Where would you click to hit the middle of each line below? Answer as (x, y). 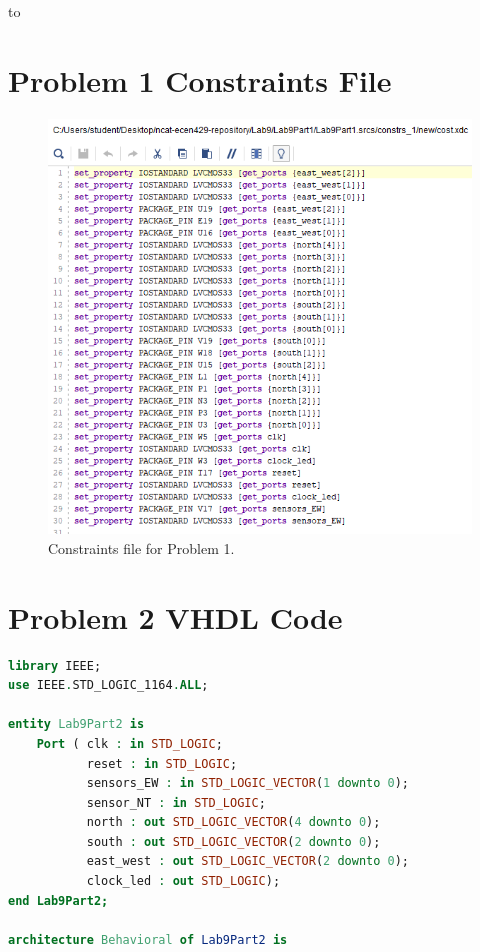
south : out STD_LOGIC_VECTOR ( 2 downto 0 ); (233, 841)
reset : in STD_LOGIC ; (162, 763)
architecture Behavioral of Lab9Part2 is (148, 939)
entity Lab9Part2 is (76, 724)
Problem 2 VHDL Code (175, 616)
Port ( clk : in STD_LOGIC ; (129, 743)
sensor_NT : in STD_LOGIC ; (176, 802)
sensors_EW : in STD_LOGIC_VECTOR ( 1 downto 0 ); (248, 783)
